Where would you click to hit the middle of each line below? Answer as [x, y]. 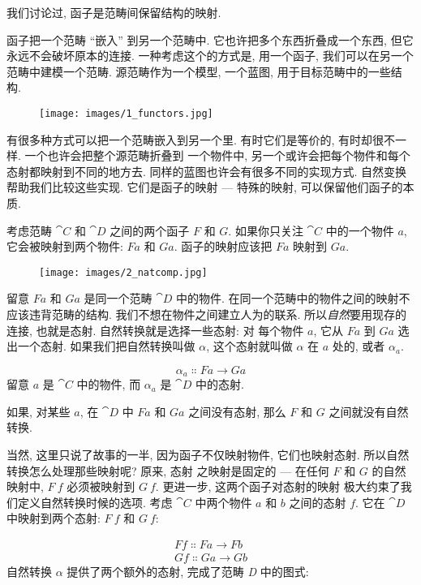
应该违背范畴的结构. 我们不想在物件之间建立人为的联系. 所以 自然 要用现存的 [207, 314]
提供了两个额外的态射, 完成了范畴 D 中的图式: [188, 572]
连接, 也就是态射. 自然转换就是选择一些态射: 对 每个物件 [155, 330]
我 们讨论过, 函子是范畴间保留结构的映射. [114, 12]
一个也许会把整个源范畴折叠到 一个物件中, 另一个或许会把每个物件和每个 [217, 155]
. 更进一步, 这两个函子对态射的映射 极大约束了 [278, 486]
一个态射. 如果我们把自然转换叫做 [106, 346]
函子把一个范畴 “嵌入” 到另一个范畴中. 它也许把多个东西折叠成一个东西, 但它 [210, 39]
